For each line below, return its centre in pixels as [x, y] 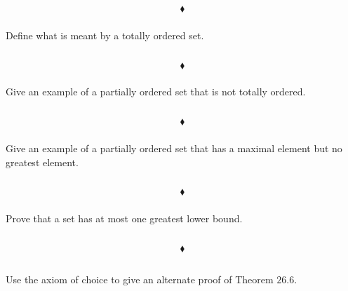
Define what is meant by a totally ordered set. [105, 35]
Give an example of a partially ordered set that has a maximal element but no [174, 148]
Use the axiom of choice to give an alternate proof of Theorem [140, 279]
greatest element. [42, 162]
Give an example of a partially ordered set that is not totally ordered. [156, 92]
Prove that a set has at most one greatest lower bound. [124, 218]
